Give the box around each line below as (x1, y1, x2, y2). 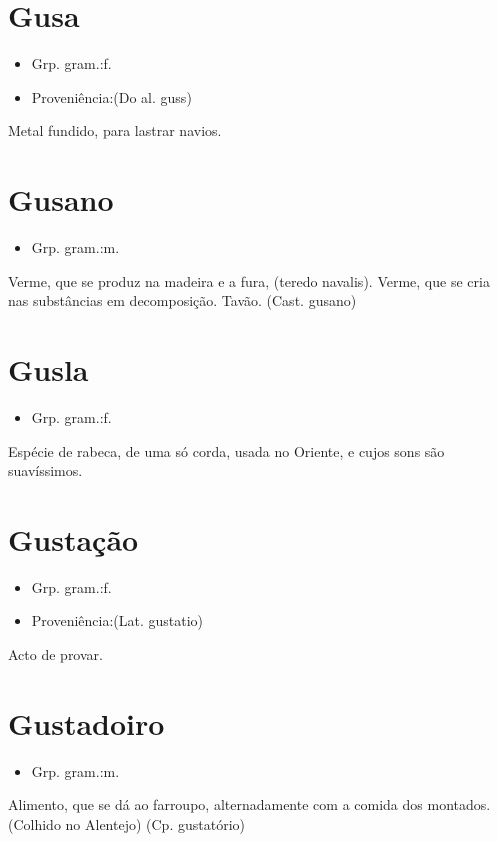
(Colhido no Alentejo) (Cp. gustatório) (8, 813, 245, 834)
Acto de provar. (8, 644, 103, 665)
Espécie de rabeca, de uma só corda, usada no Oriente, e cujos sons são (8, 440, 445, 461)
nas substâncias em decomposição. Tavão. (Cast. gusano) (8, 290, 357, 311)
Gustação (8, 518, 139, 559)
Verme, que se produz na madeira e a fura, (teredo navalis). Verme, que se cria (8, 270, 490, 291)
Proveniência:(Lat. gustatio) (31, 610, 204, 631)
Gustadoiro (8, 702, 165, 743)
